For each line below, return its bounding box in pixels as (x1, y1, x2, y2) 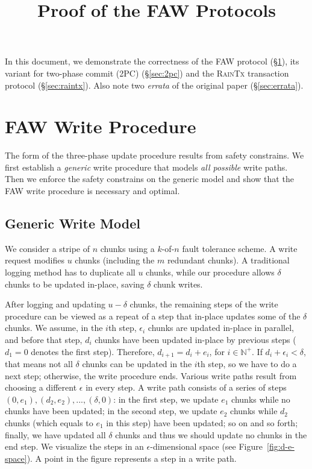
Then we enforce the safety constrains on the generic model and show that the (5, 172, 294, 185)
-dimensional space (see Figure (150, 440, 263, 453)
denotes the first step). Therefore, (31, 345, 155, 357)
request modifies (5, 254, 64, 266)
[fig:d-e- (266, 440, 295, 453)
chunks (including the (75, 254, 155, 266)
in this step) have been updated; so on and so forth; (106, 417, 298, 429)
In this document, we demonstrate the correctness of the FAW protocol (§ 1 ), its (5, 55, 299, 68)
